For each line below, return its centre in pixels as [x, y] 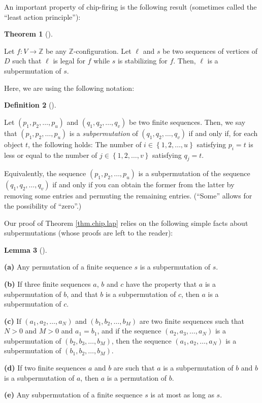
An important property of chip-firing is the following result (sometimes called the [130, 7]
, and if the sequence [129, 331]
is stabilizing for [142, 61]
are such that [134, 368]
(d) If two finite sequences [45, 368]
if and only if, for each [223, 133]
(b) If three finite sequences [47, 283]
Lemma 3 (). [26, 249]
